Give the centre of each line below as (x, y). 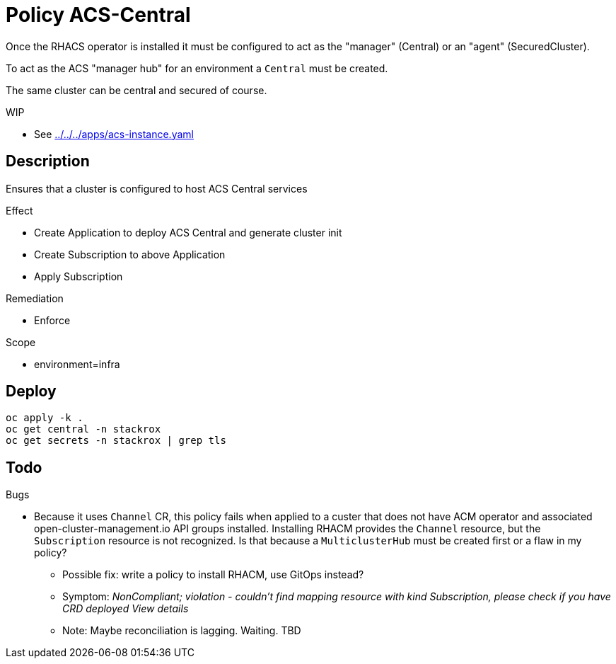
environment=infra (77, 364)
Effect (19, 210)
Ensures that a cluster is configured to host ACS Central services (157, 188)
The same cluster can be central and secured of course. (136, 90)
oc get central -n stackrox (83, 429)
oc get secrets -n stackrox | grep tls (116, 441)
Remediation (35, 298)
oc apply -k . (45, 418)
